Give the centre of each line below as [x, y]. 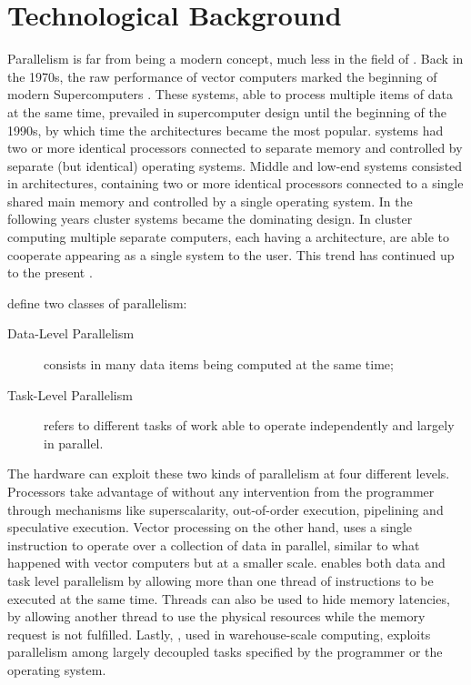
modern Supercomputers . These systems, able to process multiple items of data [230, 94]
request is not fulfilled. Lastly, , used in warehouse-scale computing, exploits [219, 634]
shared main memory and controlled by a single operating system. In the [210, 201]
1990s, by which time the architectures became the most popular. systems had [225, 130]
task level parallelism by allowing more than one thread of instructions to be [220, 580]
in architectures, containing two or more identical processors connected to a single [235, 183]
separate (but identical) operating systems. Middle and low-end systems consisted [235, 165]
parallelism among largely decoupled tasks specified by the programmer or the [225, 652]
